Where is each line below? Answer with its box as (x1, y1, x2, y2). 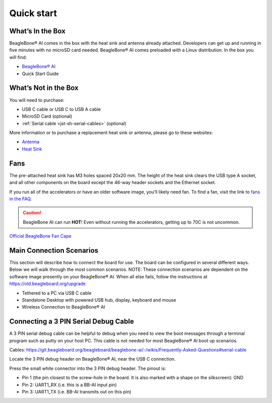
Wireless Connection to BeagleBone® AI (22, 304, 105, 310)
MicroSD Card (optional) (22, 113, 73, 120)
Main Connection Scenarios (9, 246, 99, 255)
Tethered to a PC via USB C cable (22, 290, 92, 296)
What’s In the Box (9, 27, 65, 35)
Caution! (23, 210, 42, 216)
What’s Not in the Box (9, 84, 79, 92)
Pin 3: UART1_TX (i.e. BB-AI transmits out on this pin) (22, 389, 131, 395)
